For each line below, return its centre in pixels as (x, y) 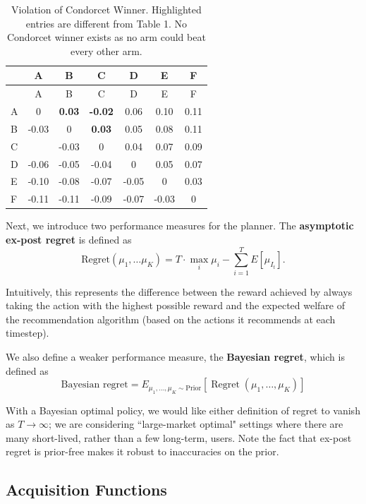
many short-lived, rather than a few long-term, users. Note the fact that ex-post (179, 437)
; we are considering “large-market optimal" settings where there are (196, 424)
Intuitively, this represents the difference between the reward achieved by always (179, 291)
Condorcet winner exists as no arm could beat (106, 37)
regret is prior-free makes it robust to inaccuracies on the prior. (142, 451)
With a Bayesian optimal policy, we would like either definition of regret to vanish (183, 410)
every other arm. (106, 50)
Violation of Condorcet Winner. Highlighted (106, 9)
